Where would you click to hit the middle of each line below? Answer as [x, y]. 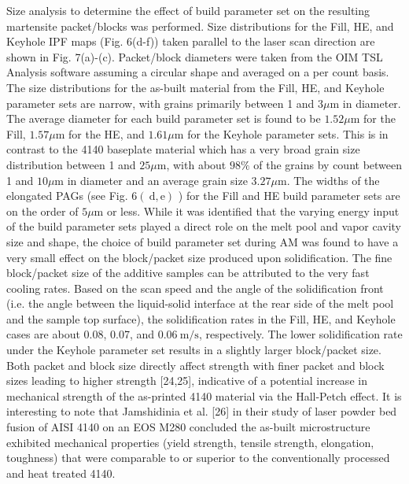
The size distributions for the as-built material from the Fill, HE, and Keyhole [195, 87]
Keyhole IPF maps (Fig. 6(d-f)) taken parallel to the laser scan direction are [191, 41]
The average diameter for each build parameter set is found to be [164, 118]
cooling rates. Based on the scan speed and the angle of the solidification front [195, 288]
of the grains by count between [328, 164]
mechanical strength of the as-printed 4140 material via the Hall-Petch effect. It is [204, 395]
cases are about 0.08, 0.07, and [81, 334]
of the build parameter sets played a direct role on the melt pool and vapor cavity [204, 226]
